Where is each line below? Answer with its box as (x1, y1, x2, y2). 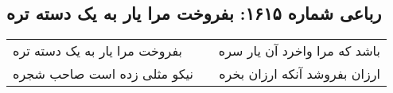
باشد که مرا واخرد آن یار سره (218, 41, 380, 60)
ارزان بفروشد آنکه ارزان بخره (219, 64, 380, 83)
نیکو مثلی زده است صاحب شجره (13, 64, 193, 83)
